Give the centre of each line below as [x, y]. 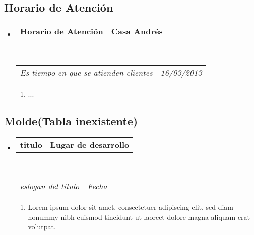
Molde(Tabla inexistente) [71, 121]
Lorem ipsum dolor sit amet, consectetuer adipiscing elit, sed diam [131, 207]
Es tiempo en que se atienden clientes [86, 72]
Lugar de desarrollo [90, 144]
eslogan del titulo [50, 186]
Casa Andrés [137, 31]
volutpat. [42, 227]
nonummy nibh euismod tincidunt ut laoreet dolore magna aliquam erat [139, 217]
